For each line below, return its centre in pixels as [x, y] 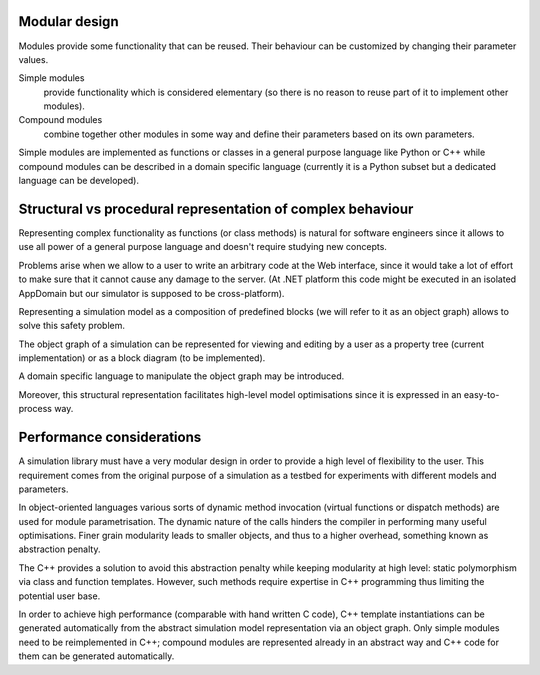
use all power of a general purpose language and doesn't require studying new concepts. [202, 247]
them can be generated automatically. [96, 656]
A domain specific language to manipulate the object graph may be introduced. [181, 376]
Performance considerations [110, 437]
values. [33, 59]
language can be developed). [79, 181]
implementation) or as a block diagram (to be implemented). [142, 358]
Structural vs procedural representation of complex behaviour [216, 208]
